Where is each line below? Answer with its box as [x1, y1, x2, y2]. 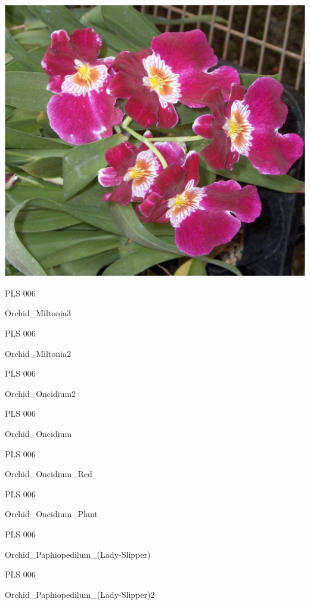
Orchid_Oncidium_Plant [5, 508, 98, 520]
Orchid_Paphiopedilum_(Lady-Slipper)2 [5, 588, 155, 600]
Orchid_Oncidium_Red [5, 467, 92, 480]
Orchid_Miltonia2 [5, 347, 71, 359]
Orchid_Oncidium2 [5, 387, 76, 399]
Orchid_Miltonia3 [5, 307, 71, 319]
